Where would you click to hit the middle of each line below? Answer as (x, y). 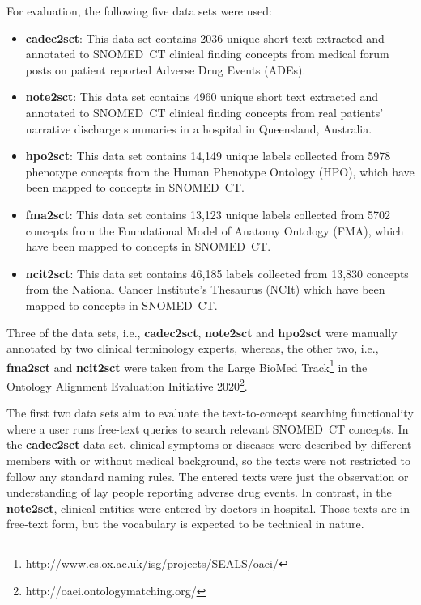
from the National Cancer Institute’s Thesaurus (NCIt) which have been (205, 289)
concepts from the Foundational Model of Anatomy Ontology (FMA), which (215, 230)
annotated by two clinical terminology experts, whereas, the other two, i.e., (193, 348)
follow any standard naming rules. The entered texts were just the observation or (208, 476)
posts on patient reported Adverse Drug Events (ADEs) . (166, 69)
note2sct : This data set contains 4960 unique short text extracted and (202, 97)
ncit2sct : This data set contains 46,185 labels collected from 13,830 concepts (217, 273)
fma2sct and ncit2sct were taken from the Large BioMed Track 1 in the (187, 366)
